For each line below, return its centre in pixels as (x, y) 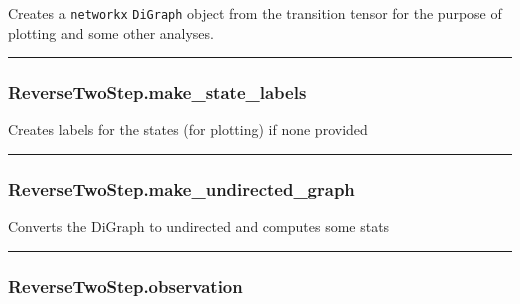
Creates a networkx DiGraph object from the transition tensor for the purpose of (255, 13)
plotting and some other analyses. (111, 32)
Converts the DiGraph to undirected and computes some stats (199, 226)
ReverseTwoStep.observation (125, 285)
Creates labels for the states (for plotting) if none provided (188, 129)
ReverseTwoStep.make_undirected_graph (181, 188)
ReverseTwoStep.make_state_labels (157, 92)
